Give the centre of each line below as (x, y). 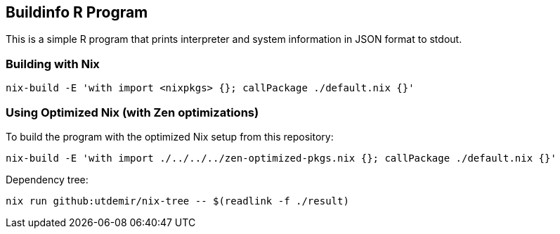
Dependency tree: (47, 179)
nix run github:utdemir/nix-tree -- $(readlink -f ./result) (177, 201)
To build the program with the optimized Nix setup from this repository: (170, 136)
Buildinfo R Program (77, 12)
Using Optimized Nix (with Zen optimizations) (132, 112)
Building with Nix (53, 64)
